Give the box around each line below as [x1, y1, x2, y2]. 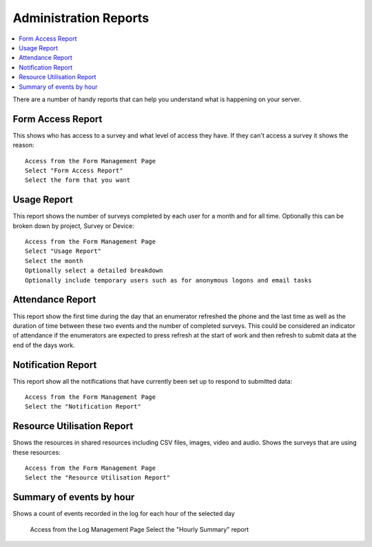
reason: [12, 141, 34, 149]
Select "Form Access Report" [25, 166, 123, 174]
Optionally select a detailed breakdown [25, 267, 163, 275]
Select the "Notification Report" [25, 403, 141, 411]
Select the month [25, 257, 83, 265]
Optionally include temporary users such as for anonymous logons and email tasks [25, 276, 312, 284]
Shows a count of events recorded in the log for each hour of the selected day [12, 510, 236, 518]
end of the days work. [12, 341, 75, 349]
